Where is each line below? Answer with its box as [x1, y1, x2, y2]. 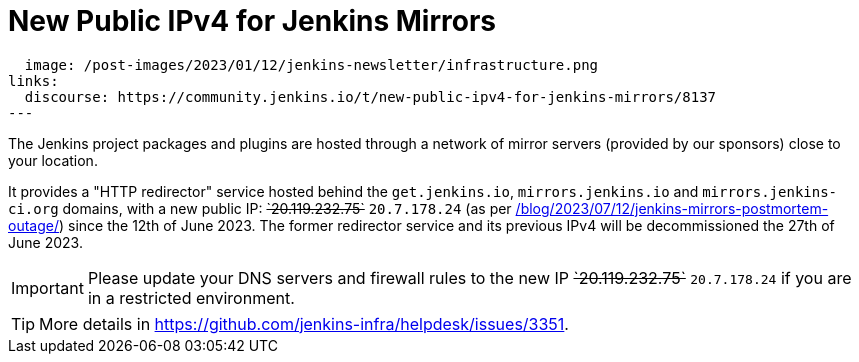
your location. [8, 151, 98, 169]
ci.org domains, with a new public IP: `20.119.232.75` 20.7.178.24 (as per [8, 199, 512, 217]
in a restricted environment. [87, 287, 295, 308]
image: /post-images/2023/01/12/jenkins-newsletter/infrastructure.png [24, 56, 599, 73]
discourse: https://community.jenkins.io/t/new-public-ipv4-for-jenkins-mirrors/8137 [24, 88, 717, 105]
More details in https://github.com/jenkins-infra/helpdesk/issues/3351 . [39, 313, 569, 334]
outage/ [8, 216, 59, 234]
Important [11, 277, 84, 298]
